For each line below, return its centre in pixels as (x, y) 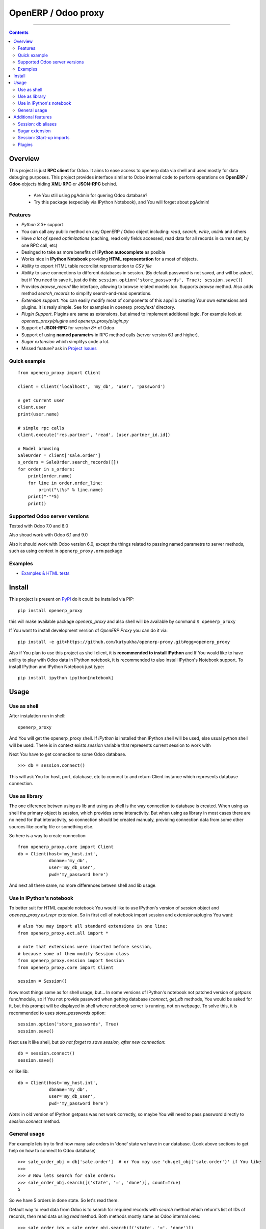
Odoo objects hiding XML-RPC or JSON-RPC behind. (63, 184)
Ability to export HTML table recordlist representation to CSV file (87, 266)
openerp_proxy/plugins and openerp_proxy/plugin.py (75, 321)
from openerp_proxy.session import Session (71, 961)
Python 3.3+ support (42, 225)
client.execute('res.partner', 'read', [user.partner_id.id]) (94, 435)
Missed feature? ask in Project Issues (59, 349)
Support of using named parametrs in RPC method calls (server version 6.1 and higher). (110, 335)
